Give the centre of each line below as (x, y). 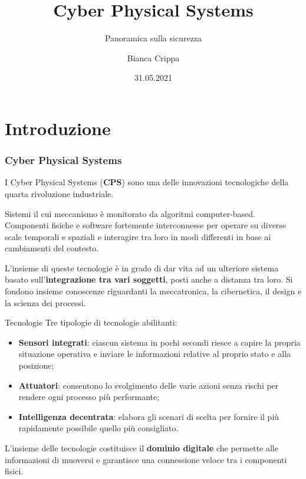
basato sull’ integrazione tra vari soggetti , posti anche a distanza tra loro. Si (149, 279)
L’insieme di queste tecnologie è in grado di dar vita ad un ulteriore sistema (142, 268)
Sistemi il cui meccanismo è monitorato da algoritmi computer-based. (130, 213)
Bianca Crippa (153, 58)
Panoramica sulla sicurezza (153, 38)
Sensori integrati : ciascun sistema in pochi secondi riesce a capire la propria (159, 342)
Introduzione (58, 128)
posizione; (36, 365)
